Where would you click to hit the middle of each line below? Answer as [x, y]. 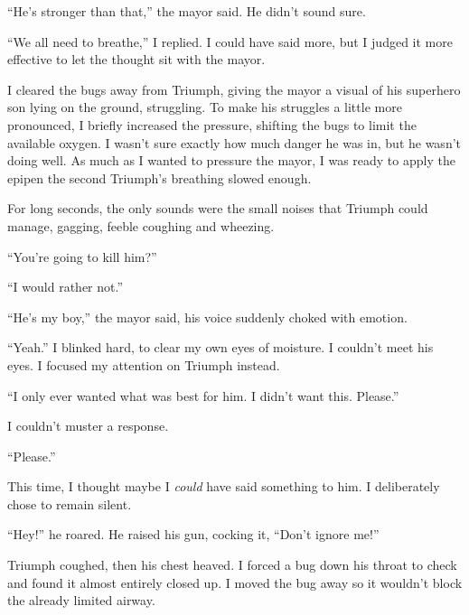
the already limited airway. [81, 600]
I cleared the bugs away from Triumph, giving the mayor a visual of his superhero [234, 89]
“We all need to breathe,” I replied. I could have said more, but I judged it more [230, 41]
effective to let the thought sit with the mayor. [136, 59]
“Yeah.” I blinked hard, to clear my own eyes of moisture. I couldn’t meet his [220, 347]
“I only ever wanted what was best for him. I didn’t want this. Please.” [203, 395]
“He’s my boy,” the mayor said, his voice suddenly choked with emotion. [207, 317]
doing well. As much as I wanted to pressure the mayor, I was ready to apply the [231, 160]
